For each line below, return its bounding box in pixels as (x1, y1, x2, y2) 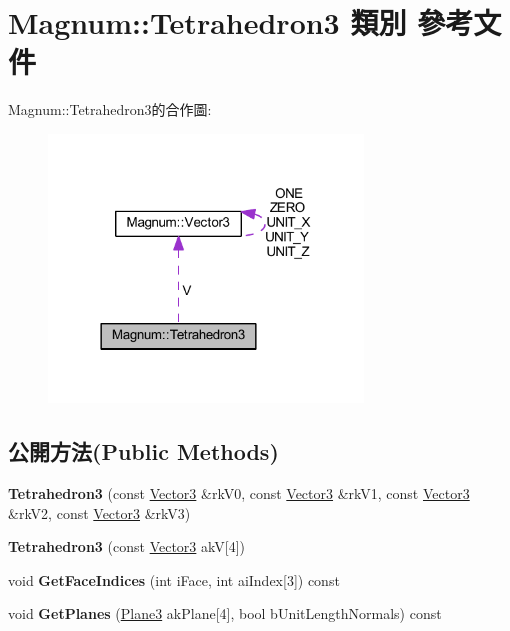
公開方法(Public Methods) (8, 436, 279, 467)
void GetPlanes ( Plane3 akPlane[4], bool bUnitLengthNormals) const (8, 603, 442, 624)
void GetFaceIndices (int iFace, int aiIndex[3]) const (8, 569, 340, 590)
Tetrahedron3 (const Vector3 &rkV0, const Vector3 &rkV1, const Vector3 (8, 483, 470, 503)
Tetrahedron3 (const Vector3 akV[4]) (8, 536, 245, 557)
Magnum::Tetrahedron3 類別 (8, 2, 407, 43)
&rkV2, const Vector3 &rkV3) (8, 502, 191, 523)
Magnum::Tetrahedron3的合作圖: (8, 99, 212, 120)
